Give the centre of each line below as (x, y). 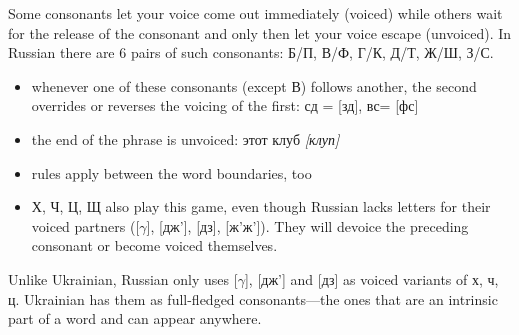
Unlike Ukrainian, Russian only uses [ (123, 278)
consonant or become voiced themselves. (154, 245)
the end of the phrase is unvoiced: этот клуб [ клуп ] (185, 138)
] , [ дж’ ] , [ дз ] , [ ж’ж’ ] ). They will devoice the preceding (307, 225)
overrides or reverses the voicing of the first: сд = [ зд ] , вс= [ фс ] (225, 105)
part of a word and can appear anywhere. (135, 318)
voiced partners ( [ (85, 225)
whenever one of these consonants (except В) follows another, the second (254, 85)
